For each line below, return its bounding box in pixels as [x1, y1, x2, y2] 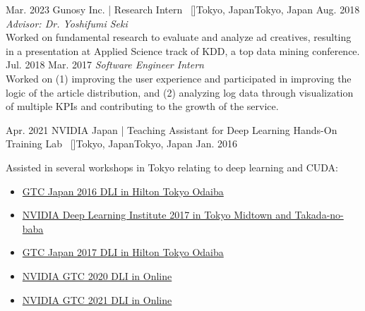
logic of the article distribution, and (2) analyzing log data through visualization [6, 85, 354, 99]
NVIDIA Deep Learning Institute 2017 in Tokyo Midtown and [22, 207, 292, 222]
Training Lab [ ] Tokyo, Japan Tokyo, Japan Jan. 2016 [6, 136, 237, 151]
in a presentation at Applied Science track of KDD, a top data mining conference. [6, 43, 360, 58]
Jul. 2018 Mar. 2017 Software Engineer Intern [6, 57, 204, 72]
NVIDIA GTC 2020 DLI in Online [22, 268, 172, 283]
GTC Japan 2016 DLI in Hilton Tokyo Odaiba [22, 183, 224, 198]
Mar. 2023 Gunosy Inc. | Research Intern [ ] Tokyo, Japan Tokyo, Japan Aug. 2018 [6, 2, 360, 16]
